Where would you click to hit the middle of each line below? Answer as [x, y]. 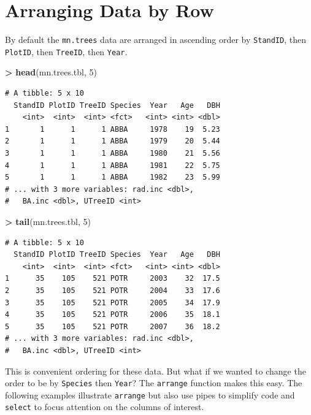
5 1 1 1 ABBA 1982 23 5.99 [113, 177]
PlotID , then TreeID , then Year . [66, 51]
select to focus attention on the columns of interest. [105, 407]
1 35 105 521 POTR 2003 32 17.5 [113, 279]
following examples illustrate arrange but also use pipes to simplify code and [150, 394]
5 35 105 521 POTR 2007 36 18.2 [113, 326]
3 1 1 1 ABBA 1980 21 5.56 [113, 153]
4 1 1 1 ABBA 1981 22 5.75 [113, 165]
